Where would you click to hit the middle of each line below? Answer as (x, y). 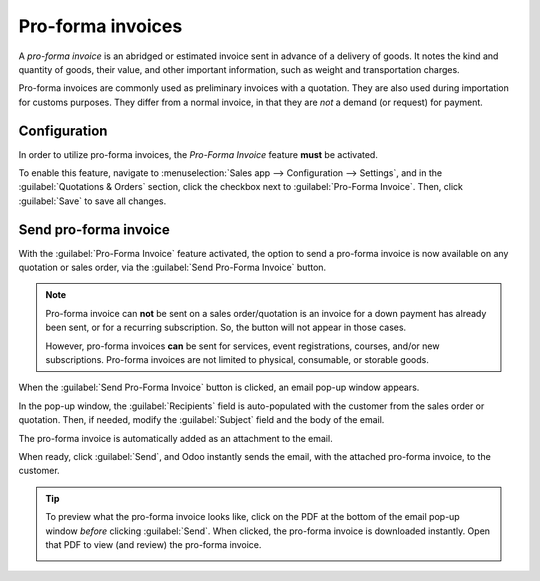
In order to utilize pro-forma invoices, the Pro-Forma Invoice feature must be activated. (198, 154)
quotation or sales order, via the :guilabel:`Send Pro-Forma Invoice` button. (172, 267)
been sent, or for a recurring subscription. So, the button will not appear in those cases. (226, 327)
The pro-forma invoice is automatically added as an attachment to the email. (176, 438)
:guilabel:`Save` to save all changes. (92, 201)
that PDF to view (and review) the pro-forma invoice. (153, 544)
